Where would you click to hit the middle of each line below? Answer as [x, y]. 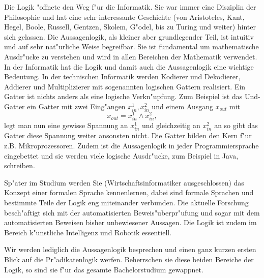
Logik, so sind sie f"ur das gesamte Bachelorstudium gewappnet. [104, 269]
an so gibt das [236, 125]
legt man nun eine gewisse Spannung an [66, 125]
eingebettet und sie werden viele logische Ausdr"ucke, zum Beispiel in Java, [121, 155]
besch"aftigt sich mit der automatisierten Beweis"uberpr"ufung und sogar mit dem [132, 212]
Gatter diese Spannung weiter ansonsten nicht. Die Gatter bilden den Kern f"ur [128, 135]
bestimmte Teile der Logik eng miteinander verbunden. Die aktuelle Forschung [126, 203]
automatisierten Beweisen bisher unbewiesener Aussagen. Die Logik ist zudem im [130, 222]
